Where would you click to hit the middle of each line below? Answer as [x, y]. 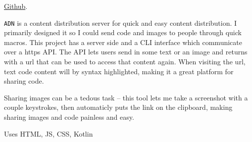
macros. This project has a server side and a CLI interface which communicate [123, 42]
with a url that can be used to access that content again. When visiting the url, [125, 62]
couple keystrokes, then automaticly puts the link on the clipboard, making [118, 107]
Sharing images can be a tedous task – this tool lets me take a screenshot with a [126, 97]
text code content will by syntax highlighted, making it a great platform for [119, 71]
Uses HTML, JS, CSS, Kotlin [49, 133]
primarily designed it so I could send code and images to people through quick [123, 32]
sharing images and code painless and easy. [69, 117]
